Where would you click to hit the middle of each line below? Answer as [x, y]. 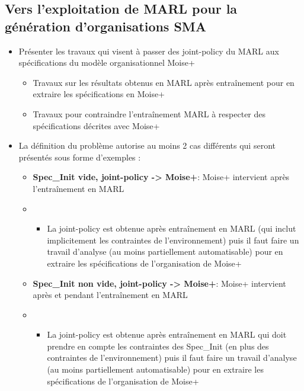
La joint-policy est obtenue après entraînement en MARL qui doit [167, 334]
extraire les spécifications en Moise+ [99, 94]
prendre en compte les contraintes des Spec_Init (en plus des [158, 346]
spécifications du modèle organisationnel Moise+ [107, 63]
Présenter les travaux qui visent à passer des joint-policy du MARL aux [149, 51]
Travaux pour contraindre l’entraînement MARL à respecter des [149, 113]
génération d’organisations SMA [106, 26]
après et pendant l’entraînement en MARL [110, 295]
